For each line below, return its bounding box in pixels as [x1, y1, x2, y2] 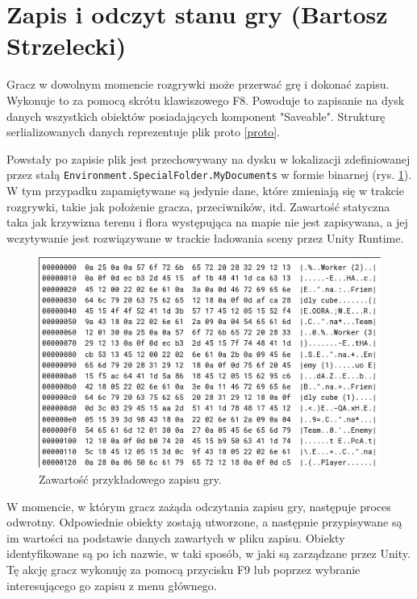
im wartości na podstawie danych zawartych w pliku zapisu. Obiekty [6, 529, 345, 546]
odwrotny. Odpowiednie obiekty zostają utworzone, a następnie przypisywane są [6, 514, 402, 530]
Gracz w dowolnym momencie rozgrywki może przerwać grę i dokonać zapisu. [6, 76, 390, 93]
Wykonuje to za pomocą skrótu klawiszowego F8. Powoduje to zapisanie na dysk [6, 91, 405, 108]
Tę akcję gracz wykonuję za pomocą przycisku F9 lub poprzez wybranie [6, 560, 361, 577]
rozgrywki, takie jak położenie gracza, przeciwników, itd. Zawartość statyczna [6, 198, 390, 214]
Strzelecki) [6, 29, 127, 62]
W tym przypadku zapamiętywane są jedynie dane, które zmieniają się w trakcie [6, 181, 404, 198]
